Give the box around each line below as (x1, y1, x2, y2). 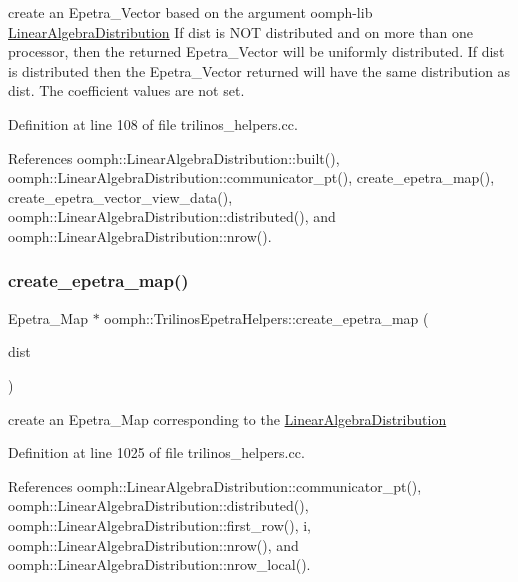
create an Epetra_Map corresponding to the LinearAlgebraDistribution (8, 408, 447, 429)
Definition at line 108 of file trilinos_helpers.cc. (8, 113, 298, 134)
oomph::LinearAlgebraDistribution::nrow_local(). (8, 554, 311, 575)
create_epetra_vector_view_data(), (8, 186, 233, 207)
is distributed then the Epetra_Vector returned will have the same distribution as (8, 60, 511, 81)
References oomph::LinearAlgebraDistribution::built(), (8, 147, 340, 168)
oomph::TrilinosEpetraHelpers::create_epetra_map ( (104, 307, 429, 328)
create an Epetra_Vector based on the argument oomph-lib (8, 2, 373, 22)
